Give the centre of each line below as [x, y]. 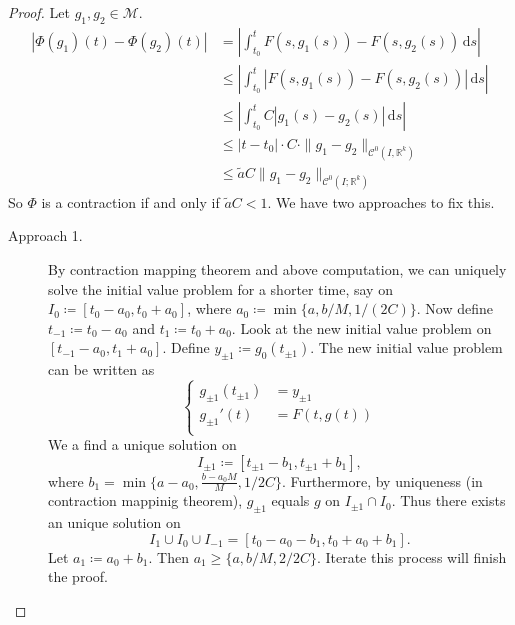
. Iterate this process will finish [411, 556]
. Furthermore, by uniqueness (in [382, 480]
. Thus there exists [448, 500]
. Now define [454, 308]
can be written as [101, 369]
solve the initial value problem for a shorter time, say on [220, 288]
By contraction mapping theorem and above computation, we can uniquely [277, 269]
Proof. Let [39, 12]
